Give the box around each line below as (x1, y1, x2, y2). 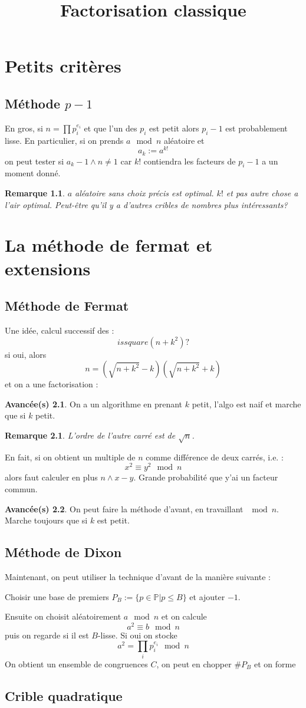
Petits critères (5, 54, 121, 78)
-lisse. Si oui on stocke (97, 628, 177, 641)
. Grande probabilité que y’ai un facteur (133, 471, 278, 483)
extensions (5, 256, 91, 280)
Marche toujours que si (5, 514, 88, 526)
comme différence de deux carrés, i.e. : (146, 450, 284, 463)
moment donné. (5, 167, 61, 179)
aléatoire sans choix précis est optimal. (75, 187, 214, 199)
